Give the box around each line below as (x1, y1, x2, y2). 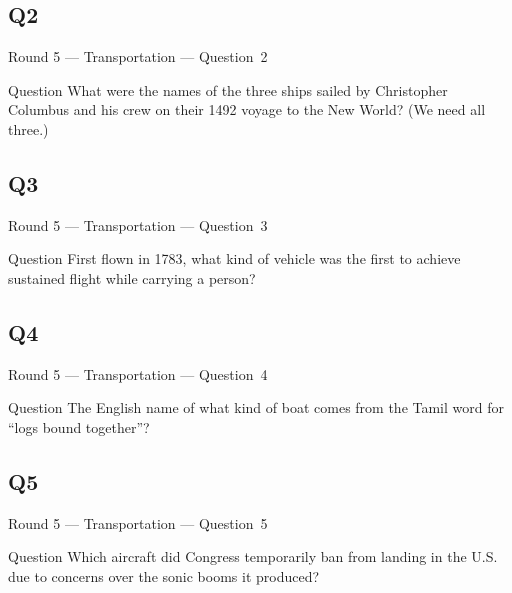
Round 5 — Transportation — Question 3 (8, 214, 268, 235)
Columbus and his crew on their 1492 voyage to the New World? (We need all (8, 99, 486, 120)
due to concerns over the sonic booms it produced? (8, 565, 320, 586)
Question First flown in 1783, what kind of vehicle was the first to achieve (8, 248, 461, 269)
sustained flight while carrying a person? (8, 267, 256, 288)
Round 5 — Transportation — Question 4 (8, 363, 268, 384)
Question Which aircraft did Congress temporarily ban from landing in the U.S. (8, 546, 498, 567)
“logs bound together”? (8, 416, 150, 437)
